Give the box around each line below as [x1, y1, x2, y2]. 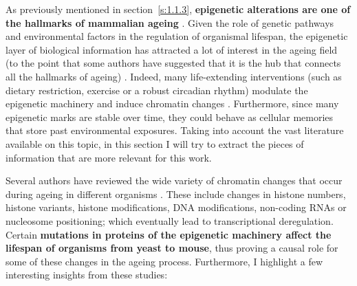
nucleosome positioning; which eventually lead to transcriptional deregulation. [6, 213, 334, 228]
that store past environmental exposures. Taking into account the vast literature [6, 123, 344, 137]
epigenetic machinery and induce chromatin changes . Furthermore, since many [6, 96, 339, 111]
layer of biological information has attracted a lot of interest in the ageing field [6, 42, 338, 56]
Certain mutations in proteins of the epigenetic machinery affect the [6, 227, 332, 241]
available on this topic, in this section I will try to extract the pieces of [6, 136, 304, 151]
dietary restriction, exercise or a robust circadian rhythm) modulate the [6, 82, 308, 97]
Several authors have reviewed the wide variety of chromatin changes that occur [6, 173, 343, 188]
